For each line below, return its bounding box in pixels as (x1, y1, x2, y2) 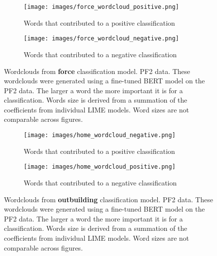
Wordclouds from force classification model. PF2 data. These (4, 66, 190, 76)
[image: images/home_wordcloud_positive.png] (24, 163, 176, 171)
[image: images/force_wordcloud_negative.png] (24, 35, 179, 42)
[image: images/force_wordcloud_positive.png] (24, 3, 179, 10)
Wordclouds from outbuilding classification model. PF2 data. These (4, 194, 213, 204)
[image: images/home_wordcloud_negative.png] (24, 132, 176, 139)
